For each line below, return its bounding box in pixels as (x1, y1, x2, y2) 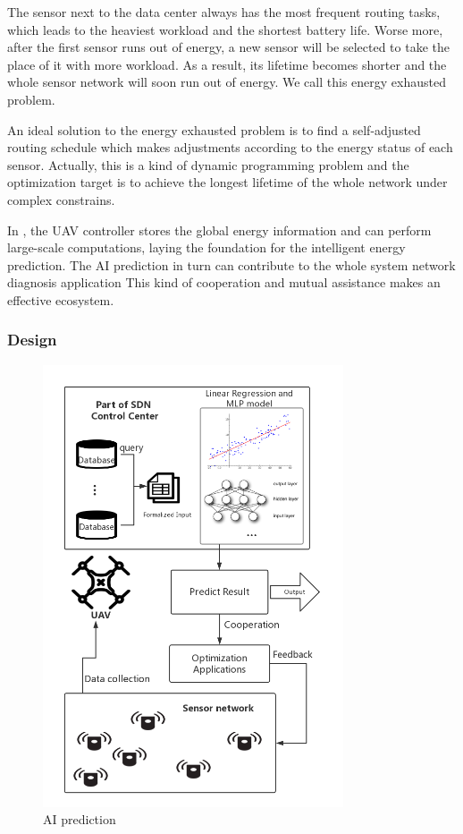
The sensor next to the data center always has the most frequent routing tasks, (7, 3, 441, 21)
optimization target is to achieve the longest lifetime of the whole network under (7, 173, 448, 191)
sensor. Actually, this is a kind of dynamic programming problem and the (7, 155, 409, 174)
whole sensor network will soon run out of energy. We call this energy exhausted (7, 72, 446, 91)
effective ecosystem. (7, 290, 114, 309)
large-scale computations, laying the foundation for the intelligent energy (7, 238, 406, 257)
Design (7, 328, 57, 351)
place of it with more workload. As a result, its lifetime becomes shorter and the (7, 55, 447, 73)
